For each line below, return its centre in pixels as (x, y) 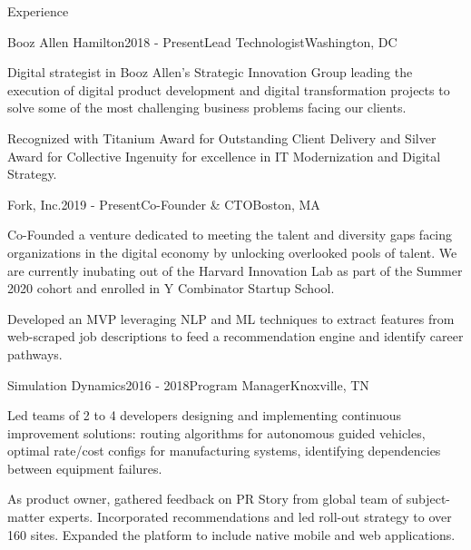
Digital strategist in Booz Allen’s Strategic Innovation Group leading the (210, 72)
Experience (38, 11)
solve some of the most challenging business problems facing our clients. (207, 108)
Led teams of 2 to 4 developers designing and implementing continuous (205, 415)
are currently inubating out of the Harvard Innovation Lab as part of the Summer (235, 270)
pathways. (35, 354)
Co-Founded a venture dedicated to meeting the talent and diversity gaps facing (230, 235)
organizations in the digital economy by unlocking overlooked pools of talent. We (232, 252)
